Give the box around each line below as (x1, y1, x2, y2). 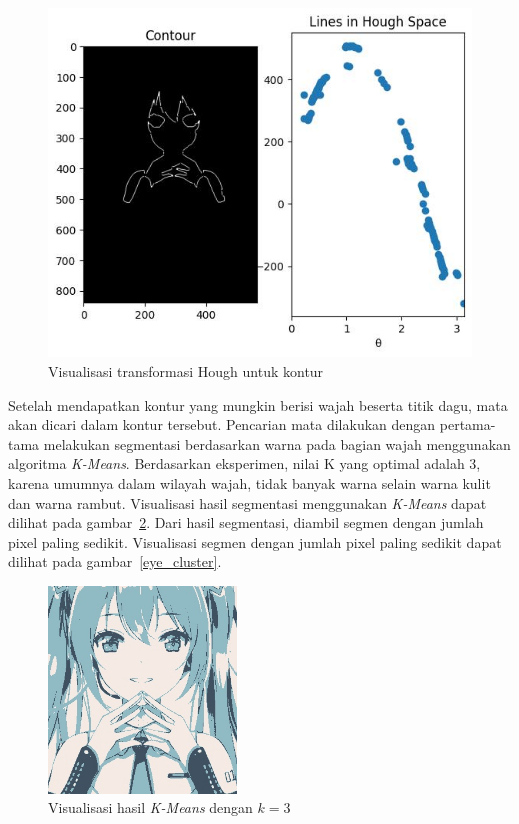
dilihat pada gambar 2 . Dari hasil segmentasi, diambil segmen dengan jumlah (8, 512, 484, 533)
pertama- (439, 414, 496, 435)
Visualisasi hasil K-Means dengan (48, 797, 253, 818)
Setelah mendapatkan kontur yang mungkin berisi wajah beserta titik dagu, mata (8, 394, 508, 415)
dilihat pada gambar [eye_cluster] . (8, 551, 222, 572)
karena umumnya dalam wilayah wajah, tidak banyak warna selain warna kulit (8, 473, 491, 494)
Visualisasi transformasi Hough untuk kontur (48, 361, 324, 382)
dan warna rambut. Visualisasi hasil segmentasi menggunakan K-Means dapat (8, 492, 487, 513)
